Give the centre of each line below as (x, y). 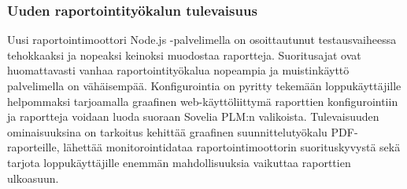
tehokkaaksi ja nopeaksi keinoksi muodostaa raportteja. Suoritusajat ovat (184, 55)
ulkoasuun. (33, 178)
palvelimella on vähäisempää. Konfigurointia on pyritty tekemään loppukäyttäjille (204, 85)
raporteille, (33, 147)
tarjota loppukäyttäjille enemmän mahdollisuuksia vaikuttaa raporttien (179, 162)
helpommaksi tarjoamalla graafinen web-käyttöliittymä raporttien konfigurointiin (203, 101)
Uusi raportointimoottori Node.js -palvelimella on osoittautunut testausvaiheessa (202, 40)
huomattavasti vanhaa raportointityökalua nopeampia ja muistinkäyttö (178, 70)
